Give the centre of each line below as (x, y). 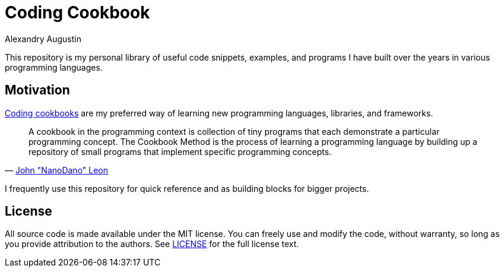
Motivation (37, 90)
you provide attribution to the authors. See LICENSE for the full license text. (152, 244)
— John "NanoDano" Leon (57, 170)
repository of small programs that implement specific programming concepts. (180, 151)
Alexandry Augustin (43, 39)
